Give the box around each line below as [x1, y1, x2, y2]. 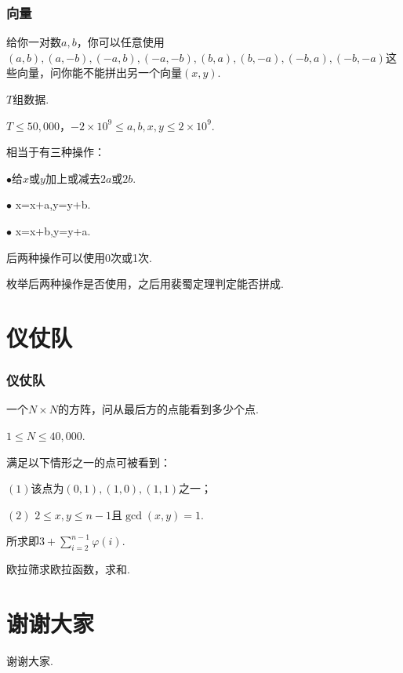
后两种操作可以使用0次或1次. [6, 249, 152, 265]
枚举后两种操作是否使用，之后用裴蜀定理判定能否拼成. [6, 275, 284, 292]
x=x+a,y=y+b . [15, 196, 91, 213]
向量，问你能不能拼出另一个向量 [16, 64, 182, 81]
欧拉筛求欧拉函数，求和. [6, 561, 130, 577]
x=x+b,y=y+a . [15, 222, 91, 238]
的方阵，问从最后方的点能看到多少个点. [58, 401, 259, 417]
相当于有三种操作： [6, 144, 105, 160]
